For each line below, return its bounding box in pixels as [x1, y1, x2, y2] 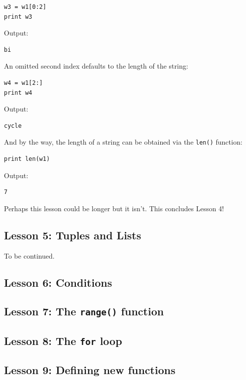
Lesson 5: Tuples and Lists [4, 227, 141, 242]
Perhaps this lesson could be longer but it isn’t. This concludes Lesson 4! [4, 203, 224, 213]
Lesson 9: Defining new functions [4, 362, 176, 378]
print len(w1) [4, 155, 50, 162]
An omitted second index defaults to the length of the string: [4, 61, 188, 71]
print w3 [4, 13, 33, 20]
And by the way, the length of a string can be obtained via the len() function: [4, 137, 243, 147]
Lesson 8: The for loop [4, 333, 122, 348]
